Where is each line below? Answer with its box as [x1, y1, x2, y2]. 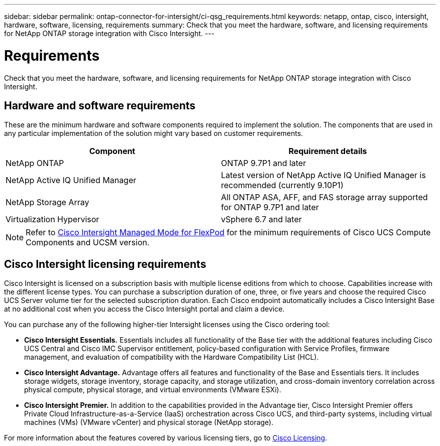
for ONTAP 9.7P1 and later [221, 202, 319, 213]
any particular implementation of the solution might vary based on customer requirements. [4, 129, 303, 138]
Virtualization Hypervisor [6, 214, 99, 225]
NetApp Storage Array [6, 197, 89, 208]
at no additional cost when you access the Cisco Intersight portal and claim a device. [4, 305, 285, 314]
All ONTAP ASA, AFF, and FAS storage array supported [221, 192, 428, 203]
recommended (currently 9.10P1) [221, 180, 344, 191]
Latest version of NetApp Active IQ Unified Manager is [221, 170, 426, 181]
